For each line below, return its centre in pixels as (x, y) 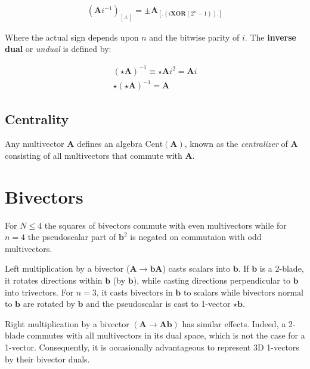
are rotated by (49, 304)
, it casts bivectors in (134, 292)
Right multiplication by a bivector (67, 323)
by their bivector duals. (47, 359)
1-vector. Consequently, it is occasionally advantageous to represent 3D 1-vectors (152, 347)
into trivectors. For (39, 292)
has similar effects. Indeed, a (234, 323)
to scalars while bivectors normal (243, 292)
